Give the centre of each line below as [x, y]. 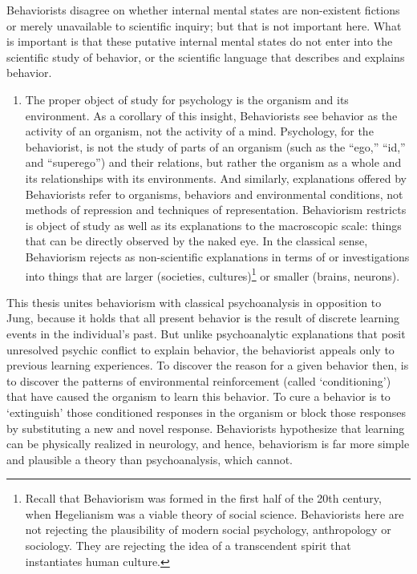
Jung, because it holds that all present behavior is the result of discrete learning [203, 318]
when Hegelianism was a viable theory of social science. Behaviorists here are [215, 513]
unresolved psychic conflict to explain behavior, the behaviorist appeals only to [200, 349]
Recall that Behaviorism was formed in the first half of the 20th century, [203, 498]
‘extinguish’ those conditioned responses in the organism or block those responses [206, 412]
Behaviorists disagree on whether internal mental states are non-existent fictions [203, 10]
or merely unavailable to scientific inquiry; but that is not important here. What [204, 25]
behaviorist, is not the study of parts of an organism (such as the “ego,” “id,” [215, 146]
